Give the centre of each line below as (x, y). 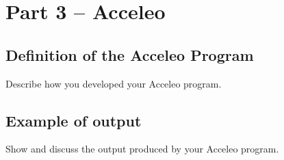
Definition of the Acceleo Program (130, 54)
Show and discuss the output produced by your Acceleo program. (142, 149)
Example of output (74, 120)
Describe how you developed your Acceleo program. (114, 83)
